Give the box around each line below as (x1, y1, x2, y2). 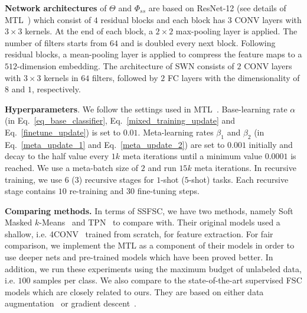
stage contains (5, 185, 56, 197)
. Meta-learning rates (138, 125, 214, 138)
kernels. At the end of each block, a (25, 25, 153, 37)
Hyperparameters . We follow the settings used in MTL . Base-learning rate (5, 102, 288, 115)
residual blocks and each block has (100, 13, 226, 25)
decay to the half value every (5, 150, 109, 162)
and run (148, 161, 177, 173)
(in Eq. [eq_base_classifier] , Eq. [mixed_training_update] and (5, 114, 236, 127)
